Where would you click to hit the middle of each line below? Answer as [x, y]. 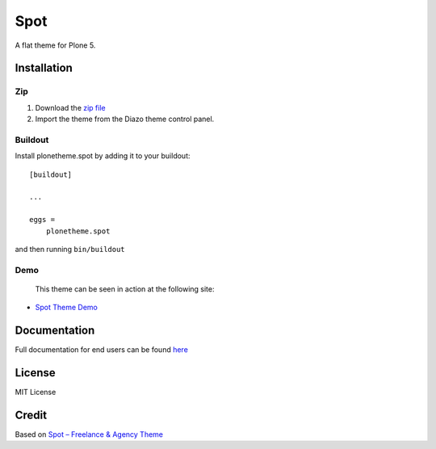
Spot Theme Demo [67, 308]
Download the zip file [70, 107]
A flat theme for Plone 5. [55, 45]
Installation [44, 68]
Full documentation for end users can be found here [102, 350]
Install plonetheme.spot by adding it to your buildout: [103, 156]
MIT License [36, 392]
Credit [31, 415]
